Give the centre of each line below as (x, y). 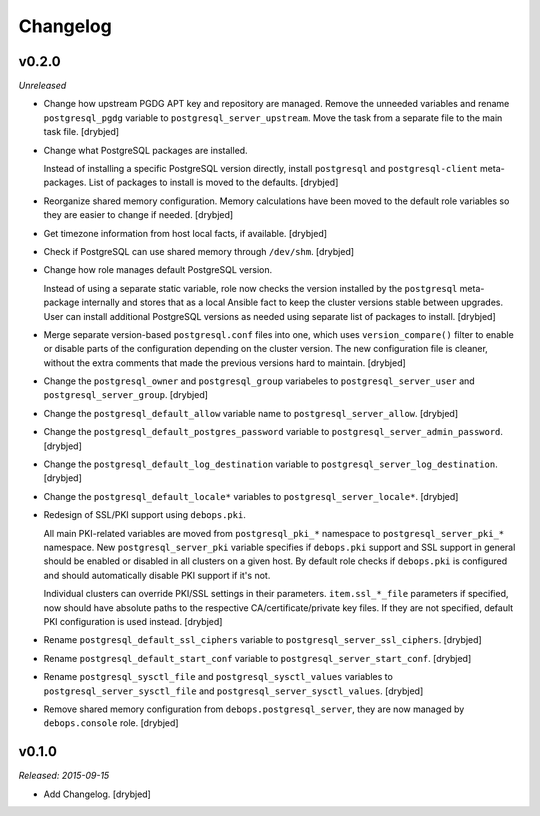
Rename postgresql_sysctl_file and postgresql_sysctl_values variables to (218, 677)
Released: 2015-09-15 (64, 776)
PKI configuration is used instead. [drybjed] (133, 621)
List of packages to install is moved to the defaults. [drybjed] (213, 182)
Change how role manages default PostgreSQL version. (158, 270)
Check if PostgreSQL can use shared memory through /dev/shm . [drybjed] (199, 251)
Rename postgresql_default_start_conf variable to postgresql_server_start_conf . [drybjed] (257, 658)
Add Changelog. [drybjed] (97, 794)
